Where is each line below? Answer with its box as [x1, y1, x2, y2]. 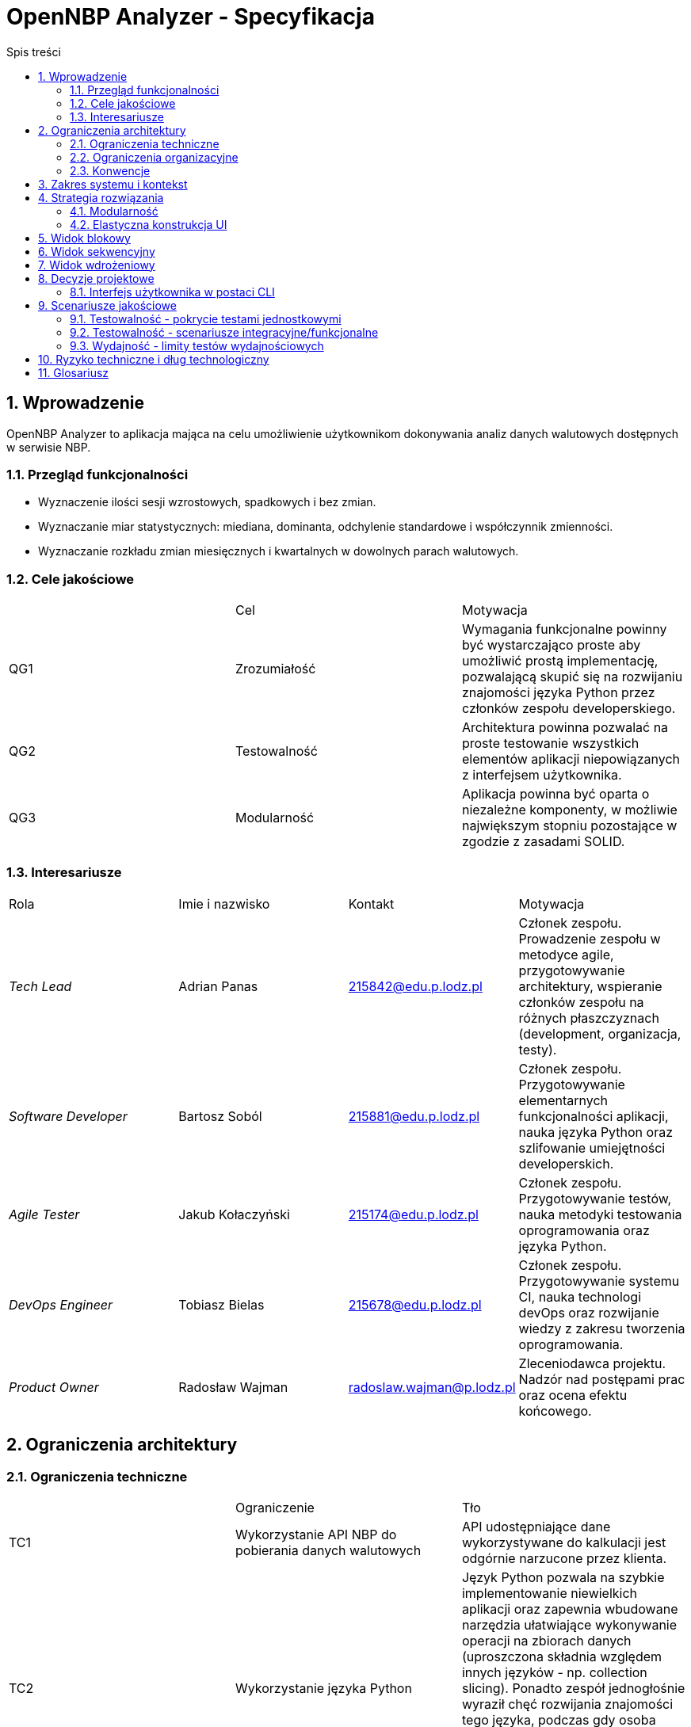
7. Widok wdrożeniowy [38, 257, 155, 272]
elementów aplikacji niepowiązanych [461, 751, 680, 768]
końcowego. [518, 1402, 592, 1419]
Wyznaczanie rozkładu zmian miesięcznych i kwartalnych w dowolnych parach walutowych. [38, 544, 519, 559]
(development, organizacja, [518, 1025, 681, 1042]
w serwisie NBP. [6, 440, 91, 454]
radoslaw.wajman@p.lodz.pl [348, 1378, 516, 1395]
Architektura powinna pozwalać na [461, 719, 669, 736]
